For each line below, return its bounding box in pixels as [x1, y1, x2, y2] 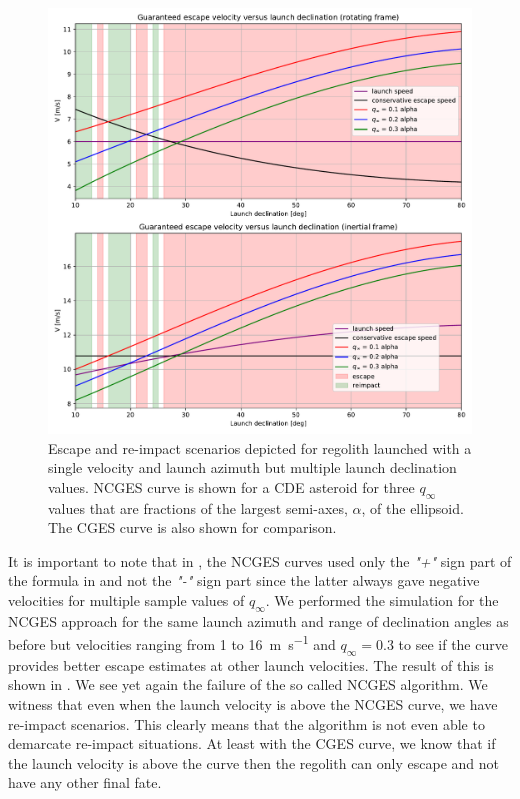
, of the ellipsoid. [361, 497, 464, 518]
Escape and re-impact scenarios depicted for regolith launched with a [48, 437, 472, 458]
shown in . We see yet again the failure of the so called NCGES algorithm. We [8, 674, 488, 695]
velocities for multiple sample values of [8, 590, 245, 611]
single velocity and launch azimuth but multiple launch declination [48, 457, 457, 478]
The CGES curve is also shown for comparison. [48, 517, 337, 538]
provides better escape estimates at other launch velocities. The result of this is [8, 654, 494, 675]
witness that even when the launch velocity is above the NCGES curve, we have [8, 694, 498, 715]
